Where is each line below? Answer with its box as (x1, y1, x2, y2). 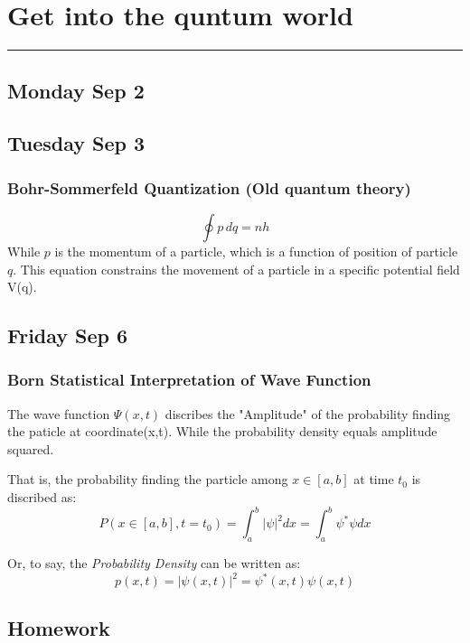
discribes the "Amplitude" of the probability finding (164, 404, 451, 423)
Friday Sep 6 (7, 321, 128, 349)
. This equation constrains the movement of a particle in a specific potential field (13, 259, 460, 278)
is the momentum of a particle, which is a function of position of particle (54, 241, 458, 260)
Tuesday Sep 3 (7, 129, 146, 157)
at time (353, 470, 394, 489)
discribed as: (7, 488, 77, 507)
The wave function (7, 404, 110, 423)
